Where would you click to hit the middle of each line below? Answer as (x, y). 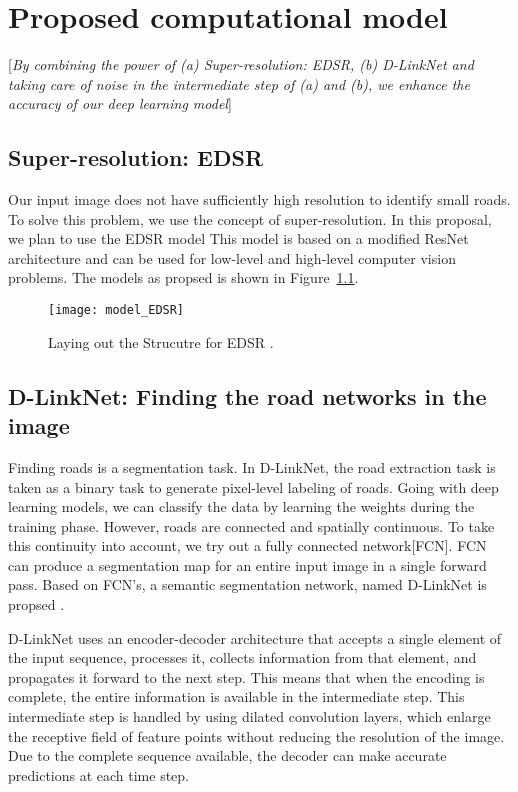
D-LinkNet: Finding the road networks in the (247, 395)
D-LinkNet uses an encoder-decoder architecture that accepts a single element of (255, 637)
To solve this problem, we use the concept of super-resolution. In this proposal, (250, 218)
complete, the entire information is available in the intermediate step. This (236, 696)
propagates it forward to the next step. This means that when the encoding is (246, 676)
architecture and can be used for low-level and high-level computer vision (232, 257)
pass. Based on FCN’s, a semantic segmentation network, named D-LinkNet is (247, 584)
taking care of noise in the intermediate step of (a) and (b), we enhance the (239, 83)
